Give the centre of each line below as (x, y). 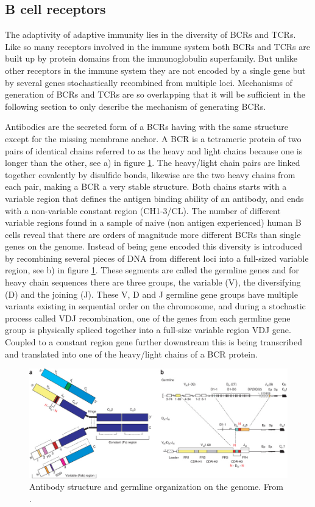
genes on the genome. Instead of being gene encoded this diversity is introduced (154, 246)
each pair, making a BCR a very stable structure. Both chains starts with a (146, 186)
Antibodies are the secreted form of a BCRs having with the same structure (147, 127)
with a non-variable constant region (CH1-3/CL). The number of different (143, 210)
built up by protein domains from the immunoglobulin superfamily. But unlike (151, 58)
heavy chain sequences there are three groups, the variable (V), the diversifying (153, 282)
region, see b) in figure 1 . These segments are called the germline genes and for (152, 270)
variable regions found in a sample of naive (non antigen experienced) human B (153, 222)
